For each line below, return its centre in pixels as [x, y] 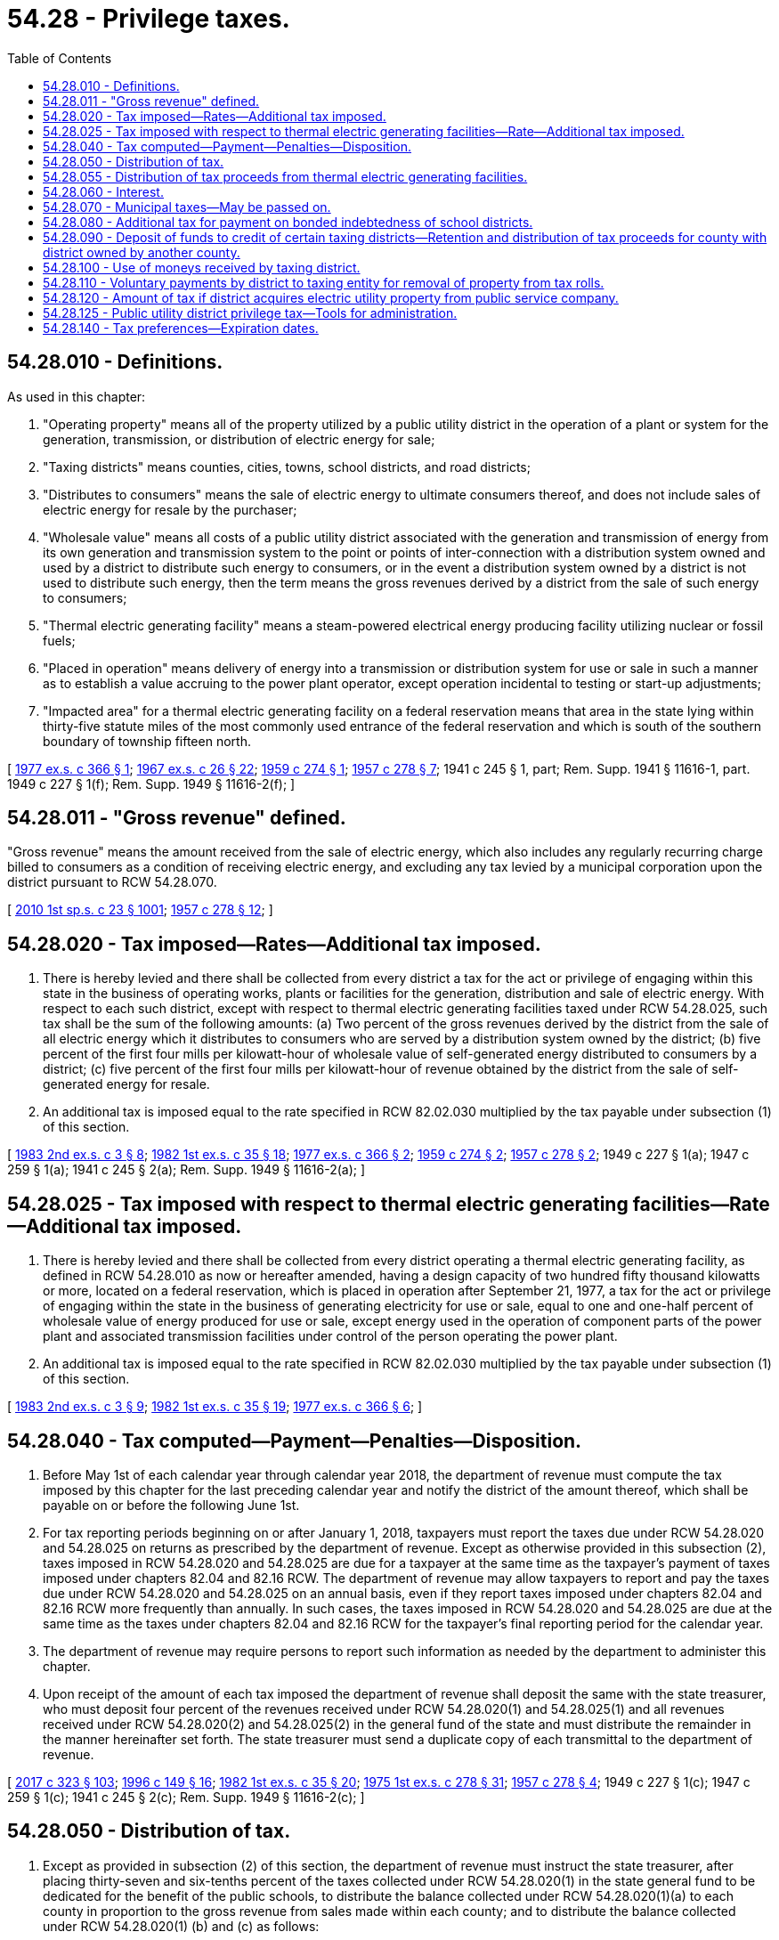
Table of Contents [60, 58]
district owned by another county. [142, 252]
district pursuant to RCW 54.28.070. [112, 882]
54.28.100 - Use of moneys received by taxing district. [202, 267]
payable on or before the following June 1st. [171, 1505]
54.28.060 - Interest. [103, 191]
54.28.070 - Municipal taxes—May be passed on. [187, 207]
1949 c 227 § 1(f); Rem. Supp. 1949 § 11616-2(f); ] [151, 783]
